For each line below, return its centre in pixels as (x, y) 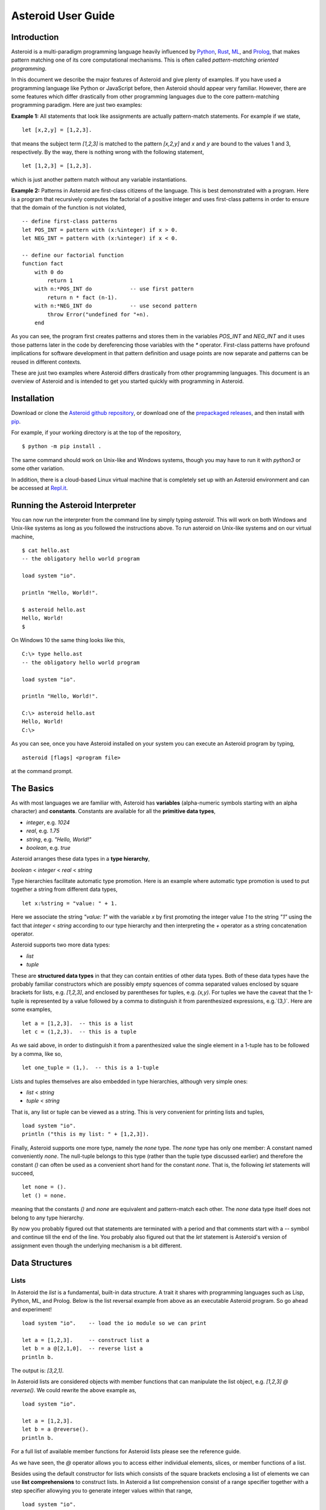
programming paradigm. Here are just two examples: (77, 105)
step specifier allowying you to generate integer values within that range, (102, 1490)
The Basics (33, 788)
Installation (33, 399)
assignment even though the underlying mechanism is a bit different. (97, 1245)
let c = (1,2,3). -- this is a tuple (79, 1032)
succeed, (23, 1173)
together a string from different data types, (64, 889)
